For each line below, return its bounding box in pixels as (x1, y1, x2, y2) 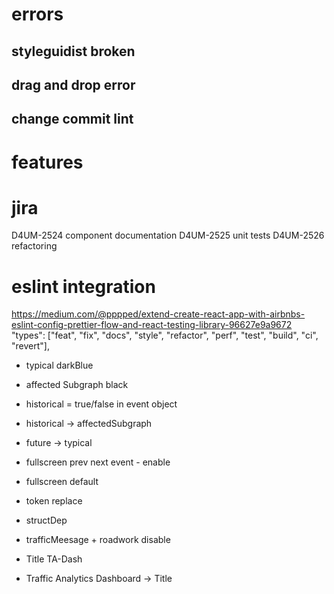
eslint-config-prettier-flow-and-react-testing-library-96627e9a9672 (11, 319, 293, 331)
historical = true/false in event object (25, 398, 178, 410)
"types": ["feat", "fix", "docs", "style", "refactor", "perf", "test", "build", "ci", (11, 329, 319, 342)
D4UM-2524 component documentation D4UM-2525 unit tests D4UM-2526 (11, 229, 325, 242)
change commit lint (11, 111, 134, 128)
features (11, 151, 84, 173)
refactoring (11, 240, 58, 252)
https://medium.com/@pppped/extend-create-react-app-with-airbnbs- (11, 308, 306, 320)
